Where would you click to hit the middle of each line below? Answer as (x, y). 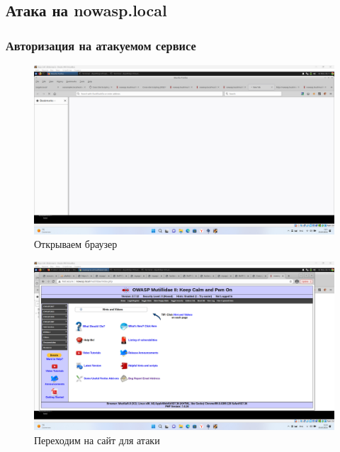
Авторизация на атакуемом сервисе (101, 45)
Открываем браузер (76, 244)
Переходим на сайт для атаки (97, 440)
